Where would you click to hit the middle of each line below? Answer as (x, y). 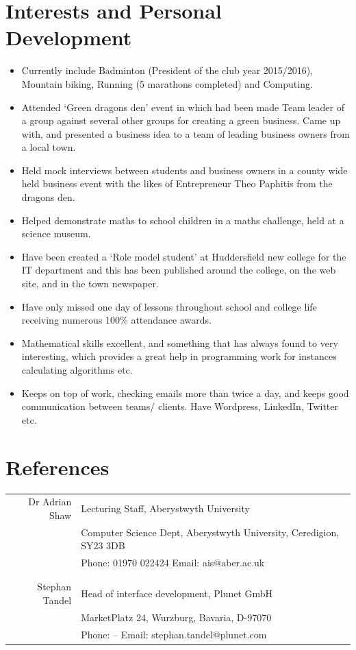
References (58, 467)
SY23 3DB (103, 545)
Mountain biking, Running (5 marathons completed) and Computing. (167, 83)
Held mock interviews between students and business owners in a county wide (185, 170)
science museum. (56, 233)
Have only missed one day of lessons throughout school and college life (169, 306)
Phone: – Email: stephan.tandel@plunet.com (174, 634)
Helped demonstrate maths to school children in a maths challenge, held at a (183, 220)
